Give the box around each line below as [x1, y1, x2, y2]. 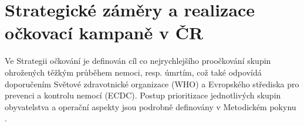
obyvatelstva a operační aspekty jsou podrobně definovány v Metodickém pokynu [5, 100, 296, 113]
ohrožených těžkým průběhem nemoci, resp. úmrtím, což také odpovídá [5, 66, 262, 78]
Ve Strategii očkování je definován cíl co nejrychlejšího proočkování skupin [5, 55, 271, 67]
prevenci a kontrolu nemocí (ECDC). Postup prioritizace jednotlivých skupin [5, 89, 281, 101]
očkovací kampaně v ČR [5, 21, 204, 45]
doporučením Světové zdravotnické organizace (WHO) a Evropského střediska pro [5, 77, 299, 90]
